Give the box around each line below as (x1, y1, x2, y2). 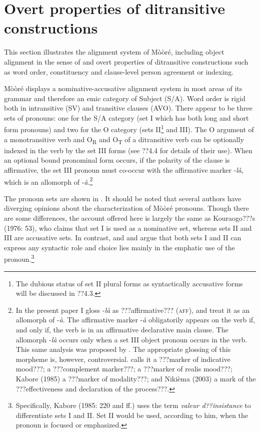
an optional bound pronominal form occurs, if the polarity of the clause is (4, 155, 230, 165)
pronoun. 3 (4, 252, 34, 264)
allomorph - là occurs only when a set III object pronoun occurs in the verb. (15, 334, 247, 344)
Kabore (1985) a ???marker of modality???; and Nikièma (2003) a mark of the (15, 373, 256, 384)
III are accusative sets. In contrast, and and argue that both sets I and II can (4, 232, 241, 243)
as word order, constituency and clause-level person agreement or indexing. (4, 66, 234, 77)
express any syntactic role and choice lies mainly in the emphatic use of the (4, 242, 235, 252)
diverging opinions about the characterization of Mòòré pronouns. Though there (4, 203, 249, 213)
